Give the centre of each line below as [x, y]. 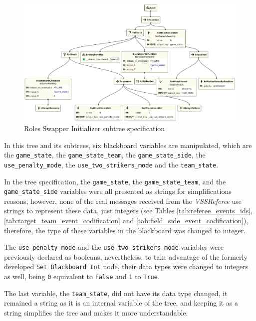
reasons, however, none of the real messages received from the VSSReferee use [123, 201]
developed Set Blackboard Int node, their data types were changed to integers [126, 266]
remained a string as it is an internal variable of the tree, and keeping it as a [121, 303]
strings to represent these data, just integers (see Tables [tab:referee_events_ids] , [128, 211]
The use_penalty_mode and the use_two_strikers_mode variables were [114, 247]
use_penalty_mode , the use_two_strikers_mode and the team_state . [111, 164]
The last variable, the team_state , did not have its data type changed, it [116, 293]
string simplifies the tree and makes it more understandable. [96, 313]
